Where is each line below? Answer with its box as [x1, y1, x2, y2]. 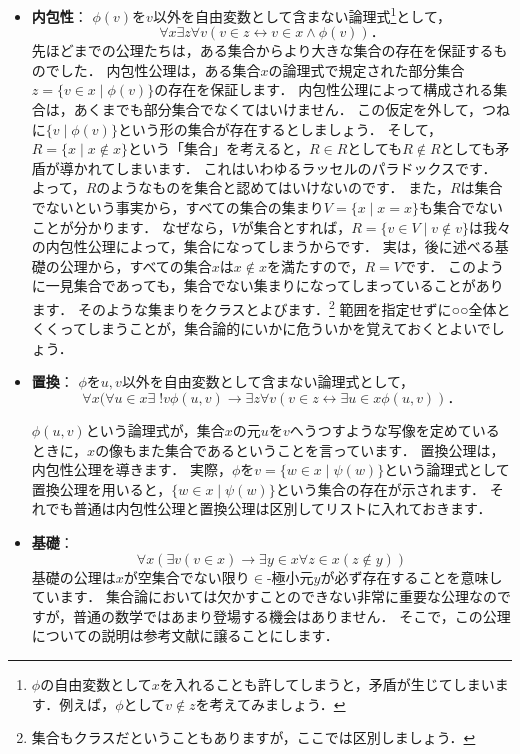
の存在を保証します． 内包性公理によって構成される [154, 79, 494, 100]
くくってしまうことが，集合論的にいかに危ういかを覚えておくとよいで [31, 318, 491, 339]
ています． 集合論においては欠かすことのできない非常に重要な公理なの [31, 586, 498, 607]
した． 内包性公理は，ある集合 [59, 59, 261, 80]
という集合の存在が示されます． [275, 478, 486, 499]
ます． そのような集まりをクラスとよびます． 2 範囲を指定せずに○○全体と [31, 295, 511, 319]
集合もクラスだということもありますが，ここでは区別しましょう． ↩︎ [31, 727, 476, 748]
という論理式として [384, 459, 510, 480]
